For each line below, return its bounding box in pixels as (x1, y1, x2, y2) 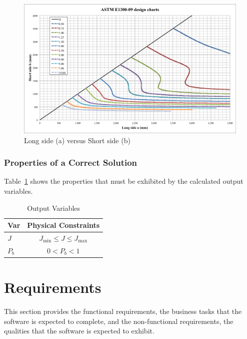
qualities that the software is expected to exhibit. (4, 325, 154, 336)
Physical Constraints (27, 220, 100, 230)
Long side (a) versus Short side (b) (24, 135, 130, 145)
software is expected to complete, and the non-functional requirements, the (4, 315, 233, 326)
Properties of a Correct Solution (4, 156, 137, 169)
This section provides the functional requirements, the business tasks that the (4, 306, 242, 316)
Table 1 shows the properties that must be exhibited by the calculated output (4, 176, 243, 186)
